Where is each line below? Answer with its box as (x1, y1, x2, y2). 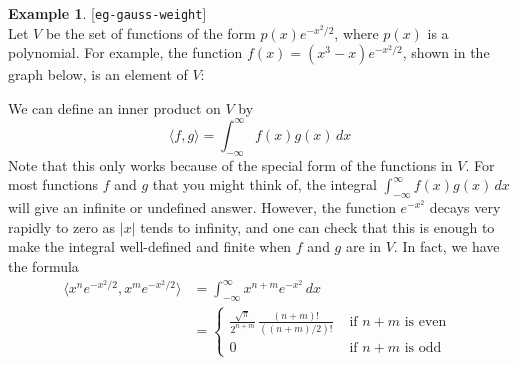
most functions (8, 174, 98, 195)
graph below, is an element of (8, 64, 188, 85)
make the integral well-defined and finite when (8, 236, 292, 257)
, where (334, 22, 379, 43)
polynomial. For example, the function (8, 42, 243, 63)
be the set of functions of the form (45, 22, 256, 43)
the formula (8, 255, 79, 276)
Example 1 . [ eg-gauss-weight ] (8, 3, 207, 23)
